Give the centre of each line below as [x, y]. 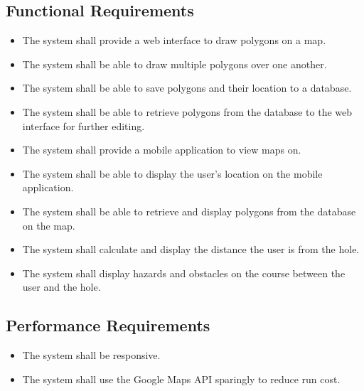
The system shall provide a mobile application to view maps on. [162, 150]
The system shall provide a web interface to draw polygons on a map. [174, 40]
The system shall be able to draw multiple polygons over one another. [175, 64]
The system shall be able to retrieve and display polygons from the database [189, 211]
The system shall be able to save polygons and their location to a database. [187, 88]
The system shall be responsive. [91, 355]
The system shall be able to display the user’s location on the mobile [172, 173]
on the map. [49, 225]
